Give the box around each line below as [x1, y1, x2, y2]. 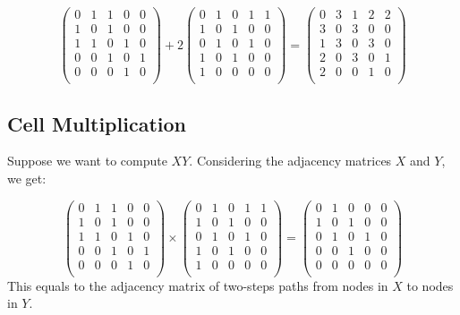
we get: [7, 169, 47, 188]
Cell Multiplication [7, 109, 186, 137]
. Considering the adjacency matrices [189, 151, 392, 170]
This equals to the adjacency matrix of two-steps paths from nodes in [7, 276, 388, 294]
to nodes [406, 276, 454, 294]
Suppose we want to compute [7, 151, 167, 170]
